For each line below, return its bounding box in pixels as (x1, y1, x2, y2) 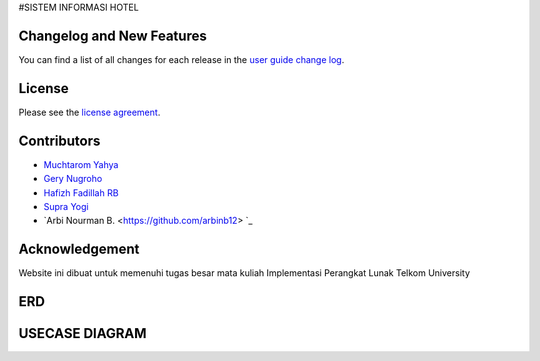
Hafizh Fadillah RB (43, 186, 119, 199)
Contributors (18, 132, 101, 149)
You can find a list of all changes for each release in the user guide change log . (18, 53, 345, 65)
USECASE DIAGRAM (18, 325, 147, 342)
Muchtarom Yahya (43, 158, 119, 170)
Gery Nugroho (43, 173, 103, 185)
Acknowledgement (18, 241, 140, 258)
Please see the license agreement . (18, 106, 161, 118)
